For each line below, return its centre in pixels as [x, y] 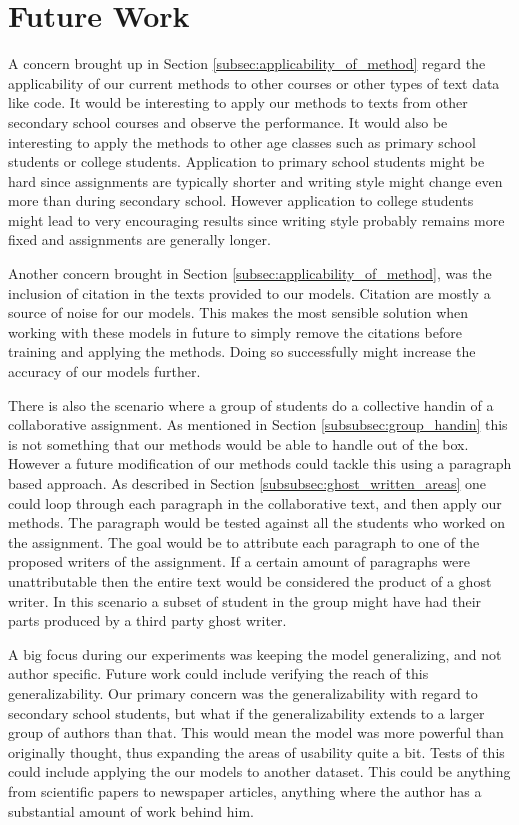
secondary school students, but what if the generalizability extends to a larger [246, 712]
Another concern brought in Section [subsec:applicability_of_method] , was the [250, 273]
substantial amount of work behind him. [131, 810]
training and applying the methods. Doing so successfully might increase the [242, 351]
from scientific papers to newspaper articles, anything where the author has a [245, 790]
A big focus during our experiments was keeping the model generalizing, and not [255, 653]
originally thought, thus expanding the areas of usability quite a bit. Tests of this [256, 751]
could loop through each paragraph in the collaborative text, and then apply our [255, 502]
